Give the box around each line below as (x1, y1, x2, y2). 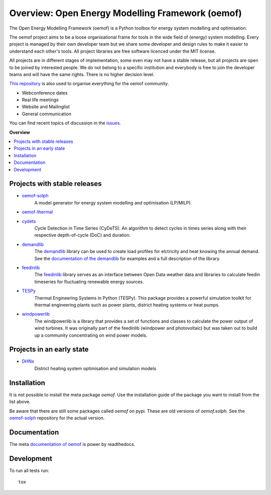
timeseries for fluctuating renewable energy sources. (34, 279, 144, 285)
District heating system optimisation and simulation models (34, 365, 157, 371)
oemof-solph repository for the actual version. (9, 415, 105, 421)
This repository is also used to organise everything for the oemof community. (9, 81, 169, 87)
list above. (9, 399, 31, 405)
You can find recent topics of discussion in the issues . (9, 120, 121, 126)
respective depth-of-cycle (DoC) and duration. (34, 232, 131, 238)
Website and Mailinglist (22, 104, 70, 110)
